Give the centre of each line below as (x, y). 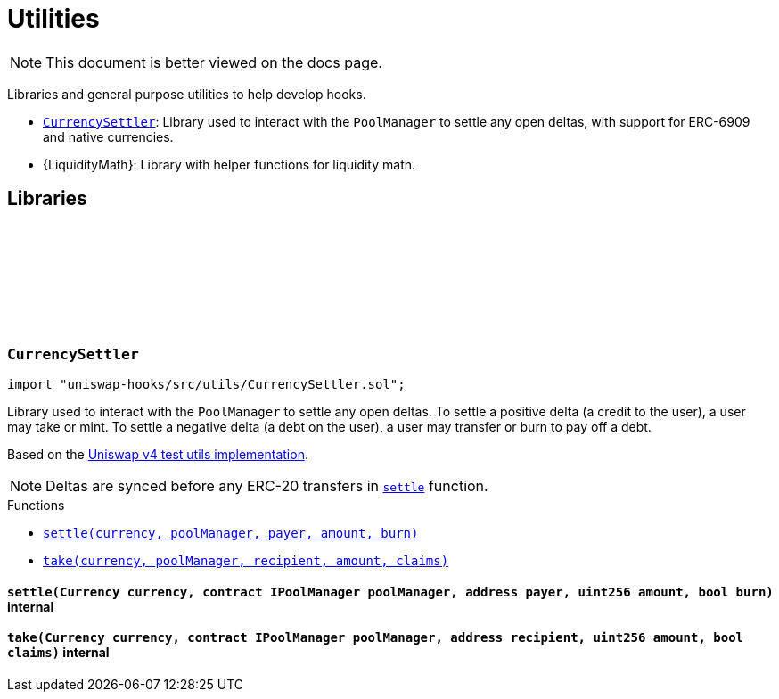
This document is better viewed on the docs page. (214, 62)
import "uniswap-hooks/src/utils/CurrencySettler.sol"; (206, 384)
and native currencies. (108, 136)
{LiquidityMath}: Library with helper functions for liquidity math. (230, 164)
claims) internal (58, 653)
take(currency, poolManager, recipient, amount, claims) (246, 560)
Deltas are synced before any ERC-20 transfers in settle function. (267, 485)
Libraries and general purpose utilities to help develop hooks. (187, 94)
